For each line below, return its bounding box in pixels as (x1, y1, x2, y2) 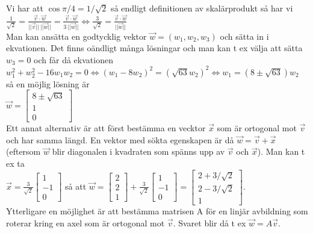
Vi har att (6, 2, 43, 14)
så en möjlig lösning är (6, 77, 90, 90)
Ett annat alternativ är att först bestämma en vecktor (6, 122, 206, 134)
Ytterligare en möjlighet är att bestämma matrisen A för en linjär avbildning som (6, 205, 308, 217)
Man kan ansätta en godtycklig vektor (6, 30, 147, 42)
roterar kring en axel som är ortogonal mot (6, 216, 165, 229)
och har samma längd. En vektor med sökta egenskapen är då (6, 133, 234, 146)
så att (65, 179, 87, 192)
